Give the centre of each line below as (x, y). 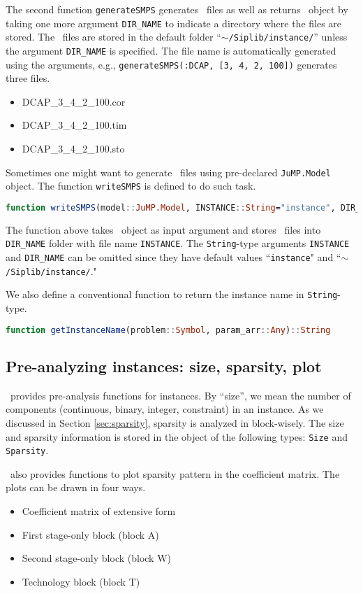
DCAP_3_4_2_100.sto (73, 149)
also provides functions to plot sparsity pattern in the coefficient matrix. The (175, 473)
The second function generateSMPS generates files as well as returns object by (177, 9)
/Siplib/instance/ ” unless (288, 37)
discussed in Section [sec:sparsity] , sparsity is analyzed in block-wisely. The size (175, 422)
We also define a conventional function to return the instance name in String (172, 294)
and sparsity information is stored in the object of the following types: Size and (177, 436)
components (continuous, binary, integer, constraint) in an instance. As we (165, 409)
